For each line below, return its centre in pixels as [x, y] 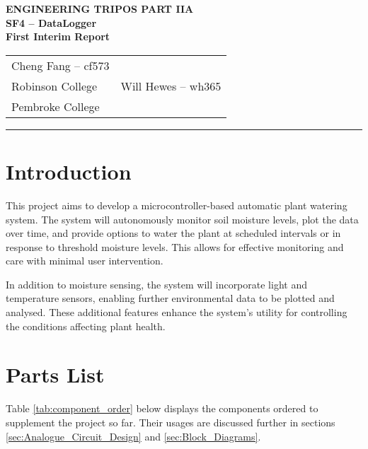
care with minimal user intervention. [85, 261]
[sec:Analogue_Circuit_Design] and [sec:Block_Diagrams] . [133, 436]
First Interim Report [58, 36]
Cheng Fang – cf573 [61, 65]
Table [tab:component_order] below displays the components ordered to [162, 408]
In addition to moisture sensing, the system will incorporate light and [156, 284]
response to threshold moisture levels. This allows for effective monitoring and [175, 246]
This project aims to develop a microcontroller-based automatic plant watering [177, 205]
